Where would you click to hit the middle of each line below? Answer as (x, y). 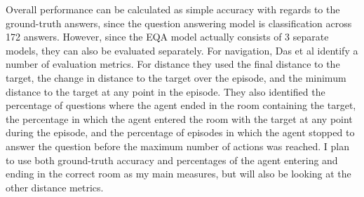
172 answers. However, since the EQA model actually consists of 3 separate (167, 37)
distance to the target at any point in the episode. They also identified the (166, 91)
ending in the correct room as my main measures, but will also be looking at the (178, 174)
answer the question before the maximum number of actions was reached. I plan (178, 146)
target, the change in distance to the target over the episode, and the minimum (176, 77)
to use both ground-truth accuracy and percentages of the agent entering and (172, 160)
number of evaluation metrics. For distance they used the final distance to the (173, 64)
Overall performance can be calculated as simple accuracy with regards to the (173, 9)
